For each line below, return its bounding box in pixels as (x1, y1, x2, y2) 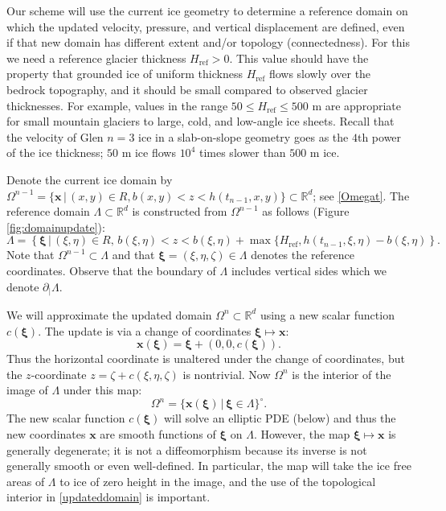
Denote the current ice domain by (6, 171, 173, 188)
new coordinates (6, 426, 86, 443)
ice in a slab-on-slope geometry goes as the (138, 128, 349, 145)
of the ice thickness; (6, 144, 104, 161)
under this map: (63, 381, 142, 398)
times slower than (198, 144, 286, 161)
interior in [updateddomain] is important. (6, 488, 211, 505)
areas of (6, 472, 45, 489)
